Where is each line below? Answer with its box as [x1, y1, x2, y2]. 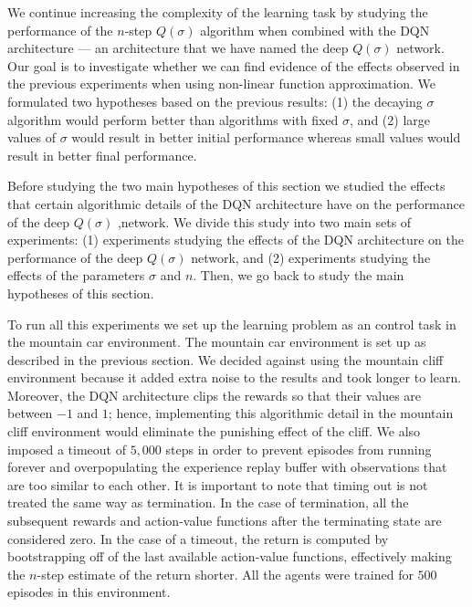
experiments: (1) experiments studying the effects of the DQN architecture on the [7, 230, 464, 249]
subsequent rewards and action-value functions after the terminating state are [7, 511, 442, 530]
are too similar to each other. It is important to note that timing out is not [7, 475, 428, 494]
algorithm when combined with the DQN [200, 20, 430, 39]
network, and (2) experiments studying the [191, 247, 431, 267]
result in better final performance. [7, 145, 197, 164]
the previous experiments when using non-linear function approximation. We [7, 74, 436, 93]
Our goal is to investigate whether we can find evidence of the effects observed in [7, 56, 460, 75]
